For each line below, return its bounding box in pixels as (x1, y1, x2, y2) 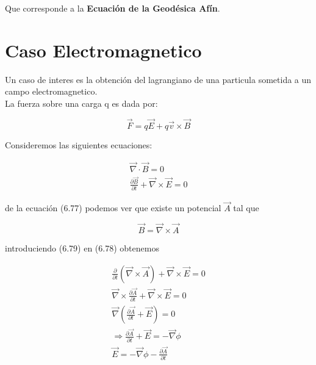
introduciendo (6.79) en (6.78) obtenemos (5, 242, 159, 255)
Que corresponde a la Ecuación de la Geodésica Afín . (5, 2, 220, 14)
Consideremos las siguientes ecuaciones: (5, 138, 153, 151)
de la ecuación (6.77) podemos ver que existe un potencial (5, 201, 221, 214)
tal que (233, 201, 259, 214)
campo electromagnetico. (5, 85, 98, 98)
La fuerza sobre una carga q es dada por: (5, 96, 158, 109)
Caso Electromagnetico (5, 37, 202, 62)
